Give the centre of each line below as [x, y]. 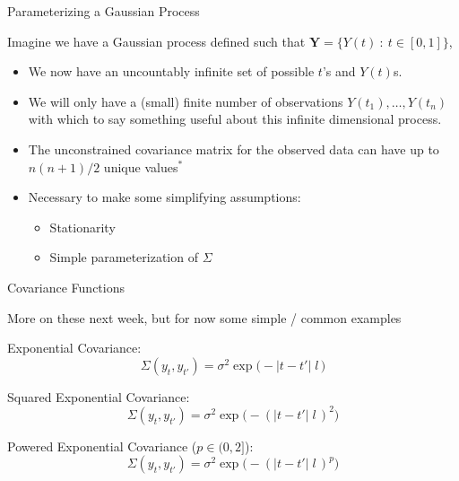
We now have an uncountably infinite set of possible [171, 71]
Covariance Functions [66, 287]
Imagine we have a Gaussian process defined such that [156, 41]
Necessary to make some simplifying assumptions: [165, 197]
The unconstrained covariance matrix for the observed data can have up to [234, 149]
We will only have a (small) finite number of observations [186, 101]
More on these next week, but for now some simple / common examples [204, 317]
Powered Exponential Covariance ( [102, 446]
